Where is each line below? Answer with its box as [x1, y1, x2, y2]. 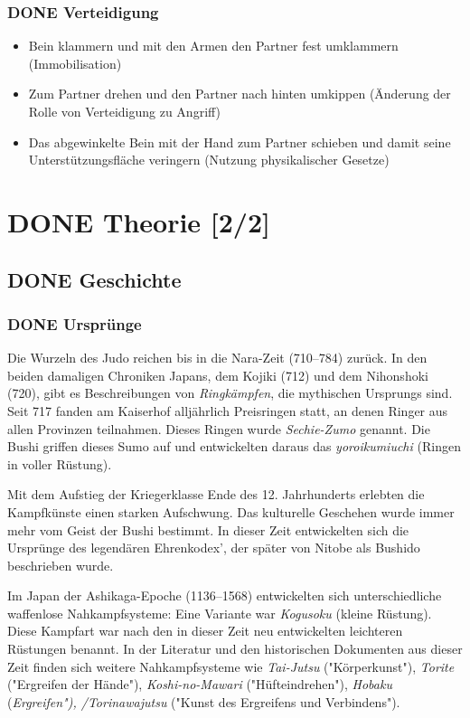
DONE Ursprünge [7, 312, 142, 335]
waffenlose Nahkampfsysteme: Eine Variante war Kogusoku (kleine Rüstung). [7, 603, 432, 622]
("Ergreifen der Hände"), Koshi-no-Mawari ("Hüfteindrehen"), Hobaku [7, 675, 392, 694]
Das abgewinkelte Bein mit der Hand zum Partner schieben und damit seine [28, 132, 451, 151]
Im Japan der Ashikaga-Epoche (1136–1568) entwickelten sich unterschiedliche [7, 586, 442, 605]
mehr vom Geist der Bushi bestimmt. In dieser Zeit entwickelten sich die [7, 520, 409, 539]
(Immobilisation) [28, 53, 122, 72]
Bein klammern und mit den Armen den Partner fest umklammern [28, 36, 399, 55]
